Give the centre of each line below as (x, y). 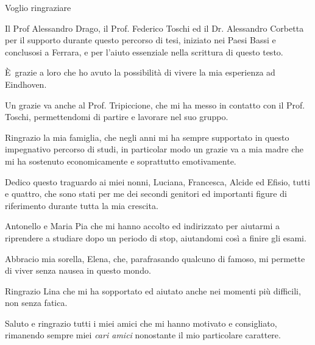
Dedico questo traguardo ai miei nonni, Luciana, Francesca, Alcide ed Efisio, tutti (157, 181)
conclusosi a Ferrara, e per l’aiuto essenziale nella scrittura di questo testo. (144, 52)
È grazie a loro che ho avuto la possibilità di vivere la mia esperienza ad (140, 72)
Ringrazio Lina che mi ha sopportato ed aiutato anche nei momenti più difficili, (153, 290)
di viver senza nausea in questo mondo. (78, 270)
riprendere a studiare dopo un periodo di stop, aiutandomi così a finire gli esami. (156, 237)
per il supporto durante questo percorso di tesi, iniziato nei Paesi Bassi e (140, 40)
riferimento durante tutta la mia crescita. (82, 205)
